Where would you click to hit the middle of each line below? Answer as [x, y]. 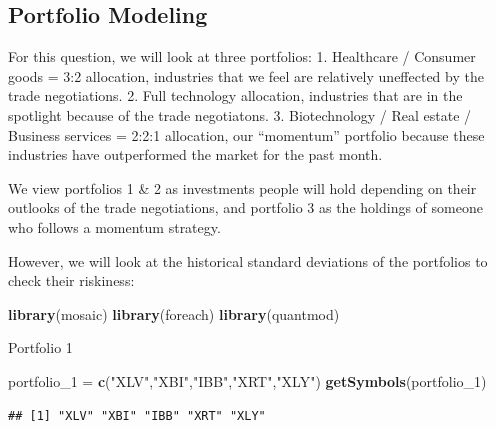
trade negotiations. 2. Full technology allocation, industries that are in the [235, 95]
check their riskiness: [71, 280]
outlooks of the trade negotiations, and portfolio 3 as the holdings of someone [245, 207]
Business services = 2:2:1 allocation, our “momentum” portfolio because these [246, 134]
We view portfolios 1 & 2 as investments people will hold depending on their [242, 187]
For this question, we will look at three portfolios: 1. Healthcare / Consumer [242, 56]
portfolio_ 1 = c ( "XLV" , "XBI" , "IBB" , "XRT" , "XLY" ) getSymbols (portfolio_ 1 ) [247, 380]
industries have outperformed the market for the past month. [195, 154]
